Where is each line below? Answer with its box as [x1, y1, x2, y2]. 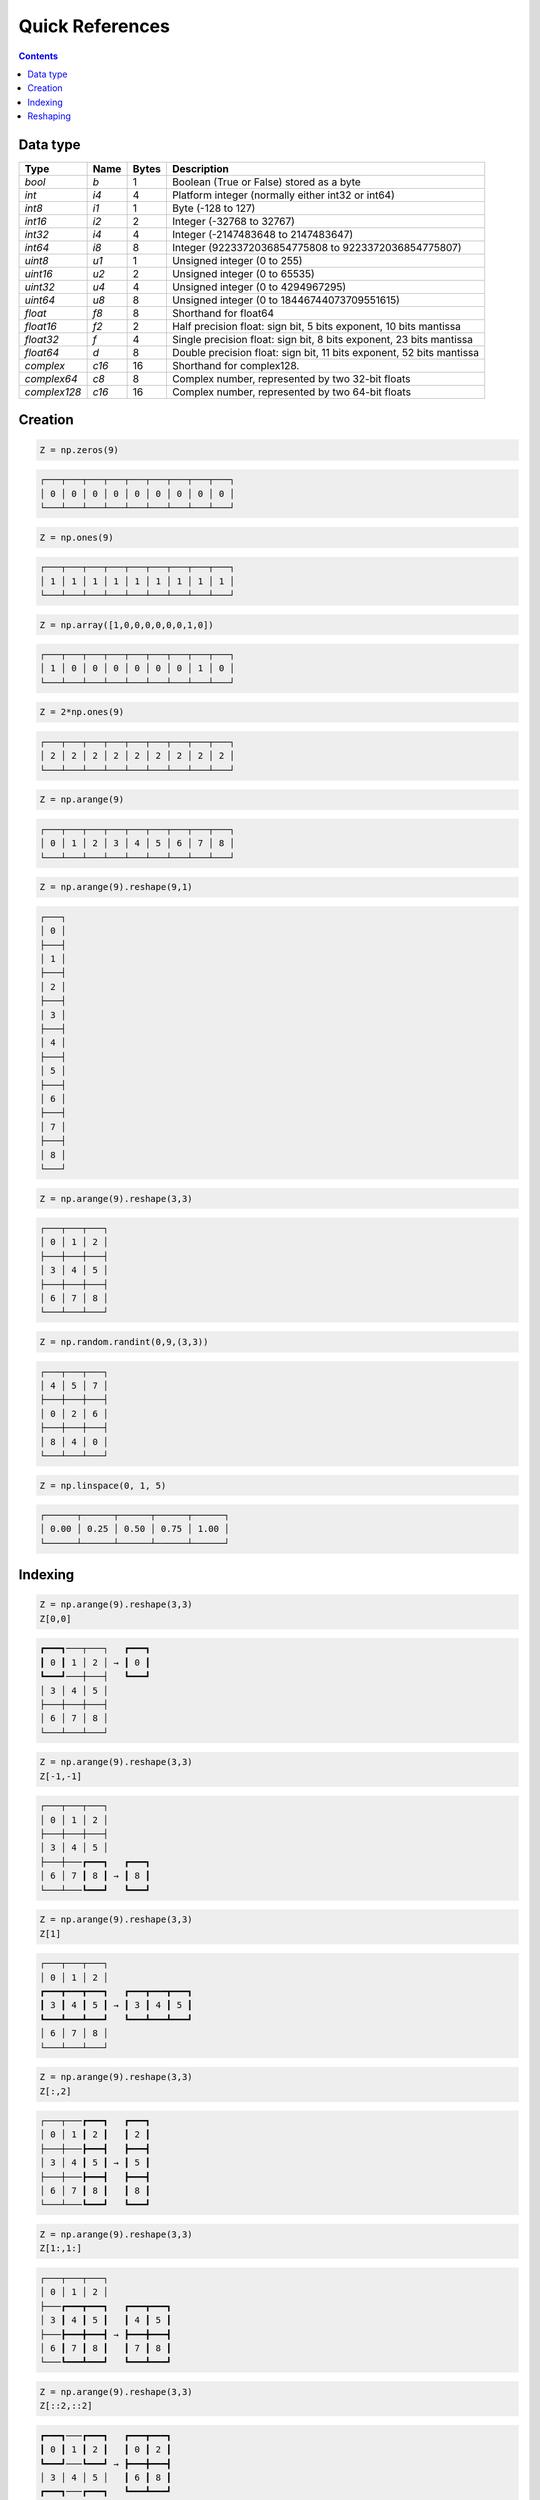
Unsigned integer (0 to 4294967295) [171, 280, 347, 294]
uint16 [24, 267, 54, 281]
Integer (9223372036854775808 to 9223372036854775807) [171, 241, 462, 255]
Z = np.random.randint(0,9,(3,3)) [39, 1336, 209, 1347]
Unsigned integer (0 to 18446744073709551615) [171, 293, 400, 307]
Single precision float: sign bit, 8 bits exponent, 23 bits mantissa [171, 333, 474, 347]
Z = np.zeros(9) [39, 444, 120, 455]
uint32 [24, 280, 55, 294]
